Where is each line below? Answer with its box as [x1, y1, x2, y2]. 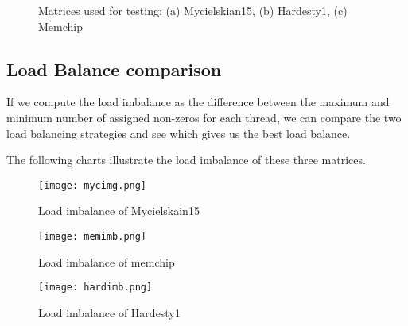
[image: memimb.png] [38, 231, 147, 243]
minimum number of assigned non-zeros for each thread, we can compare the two [6, 109, 402, 125]
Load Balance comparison [6, 56, 222, 81]
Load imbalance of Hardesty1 [38, 304, 181, 320]
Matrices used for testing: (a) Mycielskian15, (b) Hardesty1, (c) [38, 2, 348, 18]
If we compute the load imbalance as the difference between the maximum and [6, 94, 390, 110]
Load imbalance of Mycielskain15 [38, 202, 200, 219]
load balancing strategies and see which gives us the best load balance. [6, 125, 351, 141]
